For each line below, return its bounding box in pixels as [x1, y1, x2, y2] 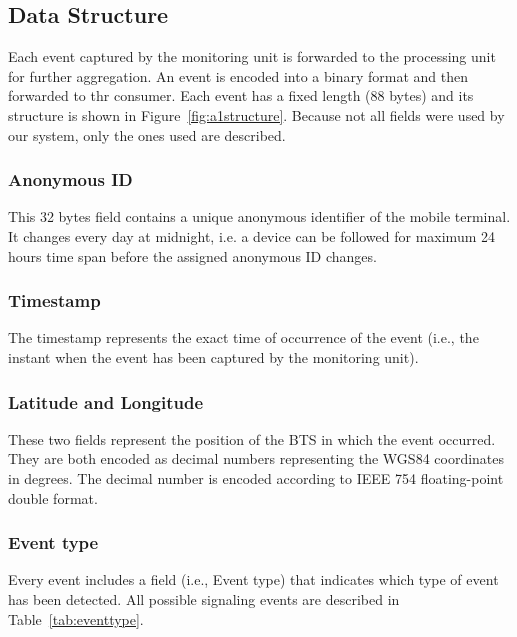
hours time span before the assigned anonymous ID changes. [8, 245, 377, 266]
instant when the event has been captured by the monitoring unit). [8, 346, 419, 367]
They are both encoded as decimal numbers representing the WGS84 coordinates [8, 448, 505, 469]
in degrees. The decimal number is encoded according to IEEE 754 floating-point [8, 467, 504, 488]
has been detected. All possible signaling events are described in [8, 588, 400, 609]
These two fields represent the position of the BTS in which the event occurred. [8, 428, 496, 449]
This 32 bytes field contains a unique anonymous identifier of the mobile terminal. [8, 206, 511, 227]
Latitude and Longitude [8, 389, 204, 414]
